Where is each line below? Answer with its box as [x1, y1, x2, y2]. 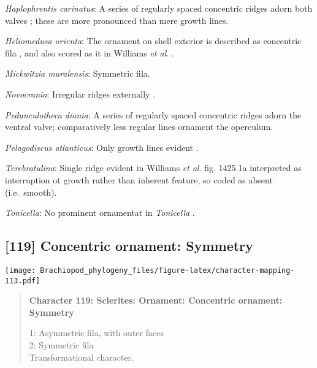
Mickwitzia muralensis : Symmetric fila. [5, 67, 150, 80]
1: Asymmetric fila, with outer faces [29, 326, 164, 339]
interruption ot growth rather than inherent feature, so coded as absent [5, 173, 273, 186]
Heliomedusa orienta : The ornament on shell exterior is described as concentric [5, 34, 302, 47]
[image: [5, 266, 36, 275]
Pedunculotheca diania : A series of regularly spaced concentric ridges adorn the [5, 108, 302, 121]
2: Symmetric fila [29, 339, 94, 351]
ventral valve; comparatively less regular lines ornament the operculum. [5, 120, 273, 133]
